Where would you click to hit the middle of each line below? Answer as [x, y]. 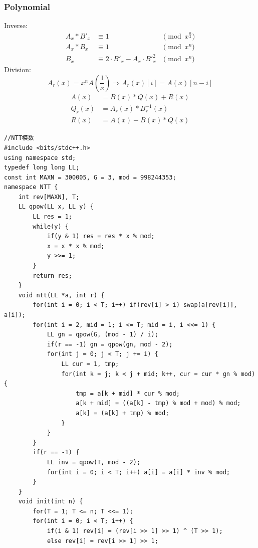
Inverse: [16, 25]
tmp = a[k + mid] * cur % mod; [128, 393]
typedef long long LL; [42, 168]
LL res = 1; [53, 217]
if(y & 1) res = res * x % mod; [101, 236]
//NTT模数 [19, 138]
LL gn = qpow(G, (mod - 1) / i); [102, 335]
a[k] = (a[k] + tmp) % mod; [122, 413]
